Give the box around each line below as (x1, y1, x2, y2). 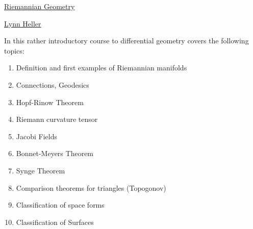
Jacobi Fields (16, 131, 57, 141)
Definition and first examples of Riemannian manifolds (16, 62, 187, 73)
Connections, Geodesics (16, 79, 89, 90)
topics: (4, 45, 24, 56)
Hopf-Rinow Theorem (16, 96, 84, 107)
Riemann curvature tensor (16, 114, 98, 124)
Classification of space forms (16, 199, 105, 210)
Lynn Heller (4, 18, 41, 29)
